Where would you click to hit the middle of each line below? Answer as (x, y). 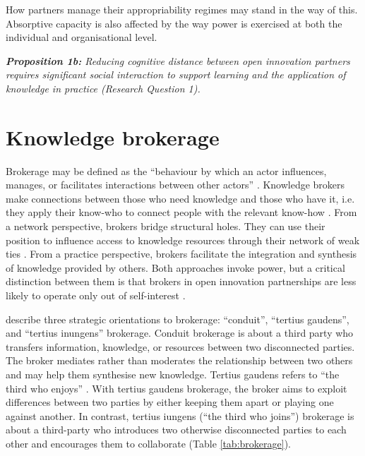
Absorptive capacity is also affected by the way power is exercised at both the (174, 23)
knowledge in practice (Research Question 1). (103, 88)
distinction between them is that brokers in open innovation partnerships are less (181, 281)
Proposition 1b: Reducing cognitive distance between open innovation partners (178, 60)
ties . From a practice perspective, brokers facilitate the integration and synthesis (181, 254)
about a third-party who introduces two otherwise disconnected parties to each (176, 430)
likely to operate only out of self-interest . (96, 295)
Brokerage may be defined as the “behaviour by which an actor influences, (166, 170)
